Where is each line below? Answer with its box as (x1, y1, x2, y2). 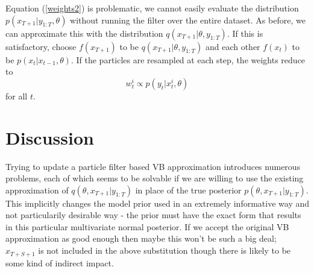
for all (5, 89, 28, 102)
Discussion (5, 125, 94, 149)
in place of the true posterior (135, 183, 242, 196)
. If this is (227, 27, 263, 39)
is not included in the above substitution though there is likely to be (38, 244, 291, 257)
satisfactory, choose (5, 40, 77, 52)
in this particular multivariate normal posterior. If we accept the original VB (5, 220, 289, 233)
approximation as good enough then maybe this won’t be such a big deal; (5, 232, 277, 245)
